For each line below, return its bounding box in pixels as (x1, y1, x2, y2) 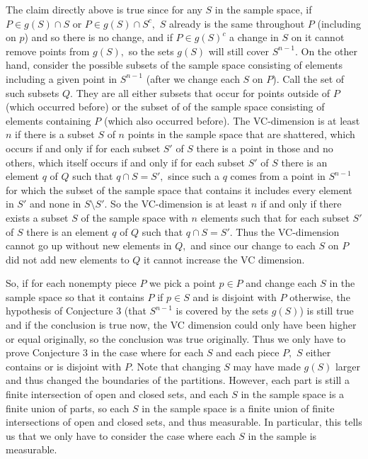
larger (335, 358, 361, 373)
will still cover (208, 43, 270, 58)
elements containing (6, 113, 91, 127)
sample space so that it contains (6, 289, 144, 304)
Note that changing (137, 358, 221, 373)
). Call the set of (272, 71, 345, 86)
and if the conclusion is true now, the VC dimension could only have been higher (6, 317, 357, 332)
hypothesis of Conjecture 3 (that (6, 303, 146, 318)
